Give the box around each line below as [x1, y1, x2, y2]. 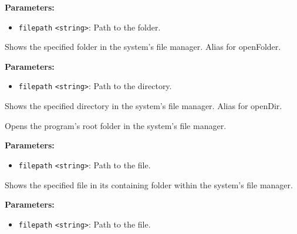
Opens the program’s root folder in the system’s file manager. [5, 119, 227, 131]
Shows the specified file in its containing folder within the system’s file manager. [5, 178, 293, 191]
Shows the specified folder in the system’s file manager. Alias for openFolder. [5, 40, 281, 53]
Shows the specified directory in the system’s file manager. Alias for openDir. [5, 100, 282, 112]
